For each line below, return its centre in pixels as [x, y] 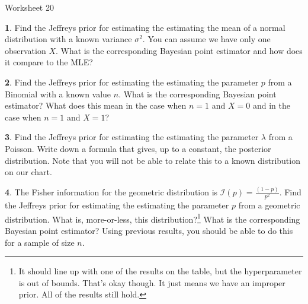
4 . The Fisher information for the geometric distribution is [111, 192]
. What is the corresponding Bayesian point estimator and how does [179, 50]
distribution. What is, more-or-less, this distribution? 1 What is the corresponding [153, 218]
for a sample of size [40, 242]
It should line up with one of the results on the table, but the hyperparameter [160, 271]
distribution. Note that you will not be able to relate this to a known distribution [153, 160]
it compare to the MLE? [49, 62]
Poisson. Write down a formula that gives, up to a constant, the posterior [138, 148]
